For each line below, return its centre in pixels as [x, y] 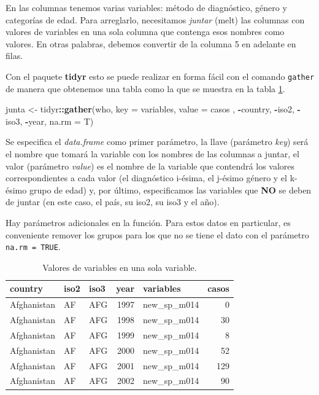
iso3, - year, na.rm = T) [50, 121]
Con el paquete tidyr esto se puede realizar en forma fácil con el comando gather [160, 76]
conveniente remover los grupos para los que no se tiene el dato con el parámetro [157, 234]
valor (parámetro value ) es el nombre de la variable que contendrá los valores [150, 166]
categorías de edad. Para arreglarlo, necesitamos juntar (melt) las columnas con [155, 19]
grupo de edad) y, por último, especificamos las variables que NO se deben [170, 190]
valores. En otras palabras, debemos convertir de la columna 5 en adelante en [151, 43]
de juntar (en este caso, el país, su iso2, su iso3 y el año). [113, 202]
